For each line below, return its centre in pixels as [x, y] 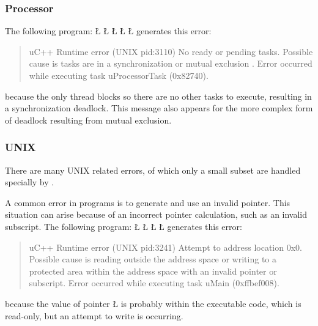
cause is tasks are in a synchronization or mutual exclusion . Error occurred [171, 63]
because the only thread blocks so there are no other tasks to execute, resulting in [158, 96]
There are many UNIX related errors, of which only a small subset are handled [153, 170]
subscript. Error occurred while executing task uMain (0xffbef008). [154, 283]
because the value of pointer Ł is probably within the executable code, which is [153, 303]
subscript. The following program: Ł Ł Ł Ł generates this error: [124, 226]
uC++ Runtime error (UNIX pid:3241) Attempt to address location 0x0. [165, 247]
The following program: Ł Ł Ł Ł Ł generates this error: [108, 31]
